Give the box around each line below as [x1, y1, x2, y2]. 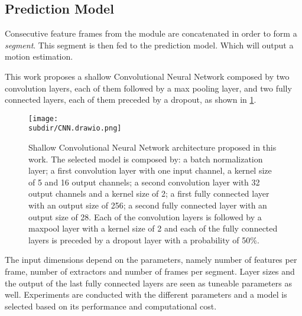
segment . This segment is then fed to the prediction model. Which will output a [5, 38, 294, 51]
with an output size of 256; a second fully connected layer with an [28, 199, 267, 211]
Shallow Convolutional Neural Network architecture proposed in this [28, 141, 277, 154]
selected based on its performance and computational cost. [5, 299, 217, 312]
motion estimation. [5, 50, 73, 63]
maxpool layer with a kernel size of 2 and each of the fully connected [28, 222, 278, 234]
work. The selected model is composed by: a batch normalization [28, 152, 263, 165]
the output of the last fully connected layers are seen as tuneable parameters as [5, 276, 292, 289]
